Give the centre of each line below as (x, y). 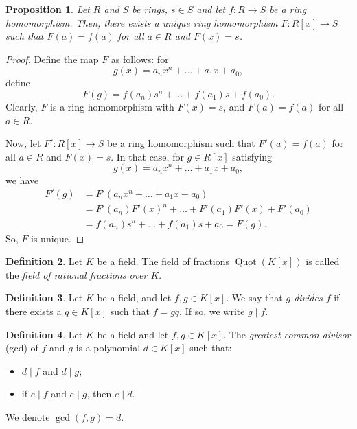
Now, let (23, 143)
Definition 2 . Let (44, 261)
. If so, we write (212, 311)
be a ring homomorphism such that (181, 143)
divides (308, 298)
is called (323, 261)
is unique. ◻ (58, 238)
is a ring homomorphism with (112, 106)
